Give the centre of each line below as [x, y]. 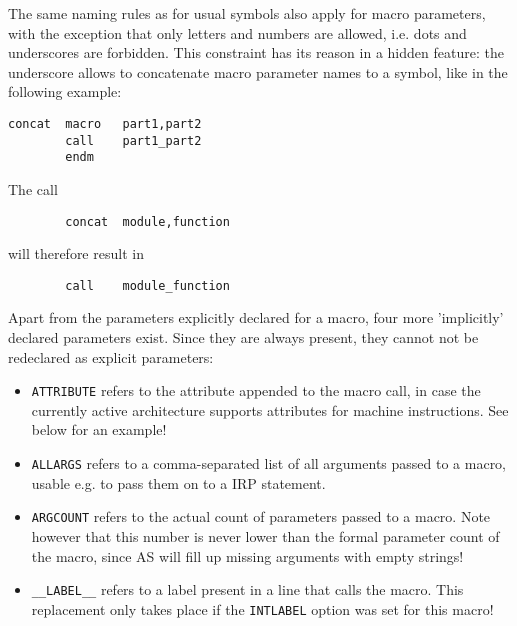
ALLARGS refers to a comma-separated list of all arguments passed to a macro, [269, 463]
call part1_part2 [133, 140]
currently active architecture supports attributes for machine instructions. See [270, 409]
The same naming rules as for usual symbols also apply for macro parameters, [247, 13]
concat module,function [147, 221]
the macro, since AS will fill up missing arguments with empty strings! [247, 555]
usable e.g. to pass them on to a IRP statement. [178, 482]
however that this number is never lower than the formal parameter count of [265, 535]
